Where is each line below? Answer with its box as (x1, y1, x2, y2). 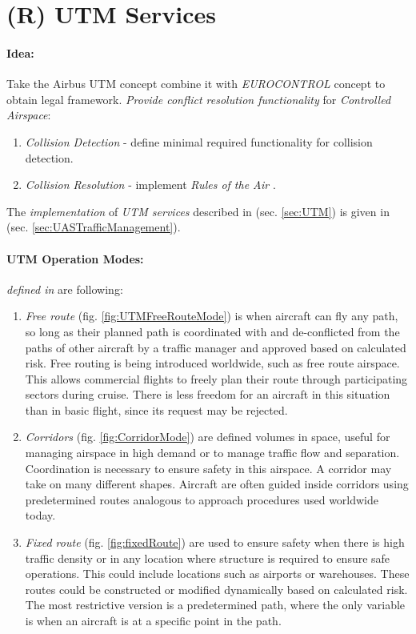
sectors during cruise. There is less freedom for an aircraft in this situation (25, 386, 390, 403)
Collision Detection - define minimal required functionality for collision (25, 133, 373, 150)
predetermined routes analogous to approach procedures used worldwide (25, 491, 379, 508)
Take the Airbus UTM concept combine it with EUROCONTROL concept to (6, 75, 386, 92)
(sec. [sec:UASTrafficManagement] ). (6, 219, 181, 235)
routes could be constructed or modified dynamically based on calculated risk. (25, 580, 408, 597)
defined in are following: (6, 280, 123, 297)
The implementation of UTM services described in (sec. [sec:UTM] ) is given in (6, 203, 390, 219)
